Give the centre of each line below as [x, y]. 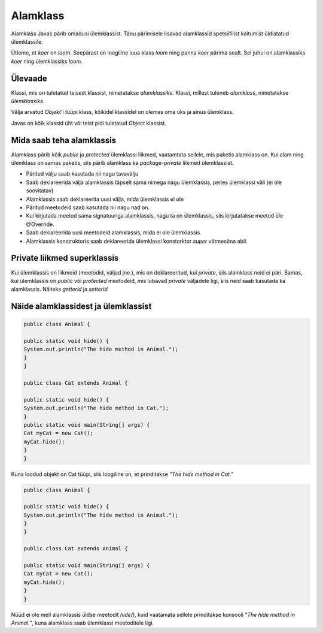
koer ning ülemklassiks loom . [47, 61]
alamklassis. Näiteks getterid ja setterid [59, 289]
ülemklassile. [27, 41]
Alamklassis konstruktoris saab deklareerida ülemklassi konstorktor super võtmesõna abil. [137, 241]
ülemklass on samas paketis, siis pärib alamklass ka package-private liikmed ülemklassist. [122, 163]
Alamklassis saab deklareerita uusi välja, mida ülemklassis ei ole [105, 199]
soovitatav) [40, 191]
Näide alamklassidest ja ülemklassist [81, 307]
